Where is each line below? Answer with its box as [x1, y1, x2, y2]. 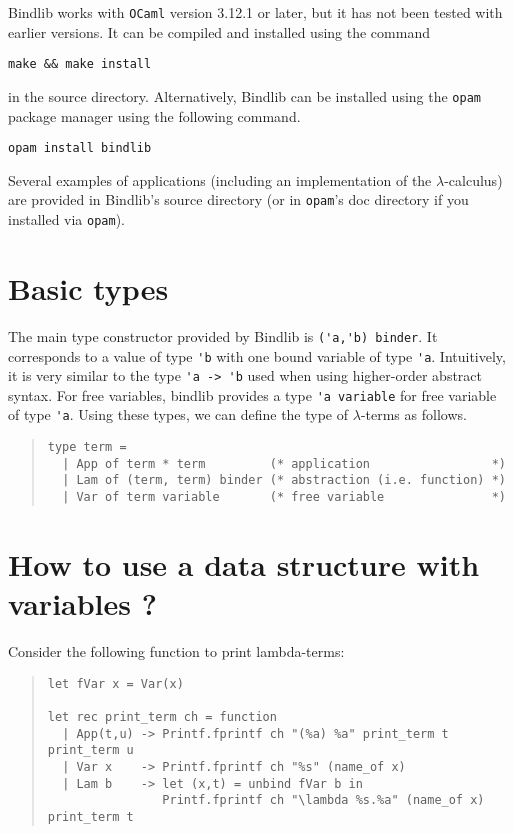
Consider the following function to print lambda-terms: [8, 641, 345, 662]
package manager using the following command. [8, 105, 301, 126]
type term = [47, 440, 127, 455]
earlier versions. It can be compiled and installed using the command [8, 21, 430, 42]
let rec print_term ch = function [47, 709, 277, 724]
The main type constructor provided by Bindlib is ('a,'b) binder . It [8, 325, 438, 346]
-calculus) [444, 169, 503, 190]
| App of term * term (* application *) [62, 456, 506, 471]
